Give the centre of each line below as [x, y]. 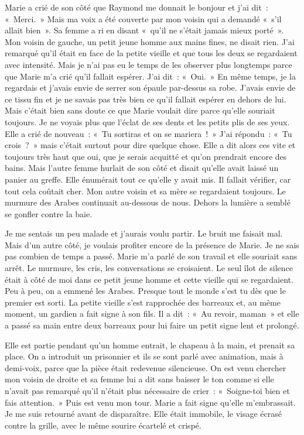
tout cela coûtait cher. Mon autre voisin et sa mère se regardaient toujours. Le [145, 191]
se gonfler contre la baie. [49, 213]
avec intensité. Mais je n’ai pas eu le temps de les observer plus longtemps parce [148, 64]
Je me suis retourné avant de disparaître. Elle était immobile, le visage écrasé [144, 414]
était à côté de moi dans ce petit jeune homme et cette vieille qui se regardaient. [149, 279]
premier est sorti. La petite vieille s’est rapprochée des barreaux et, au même [143, 302]
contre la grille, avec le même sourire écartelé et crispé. [103, 425]
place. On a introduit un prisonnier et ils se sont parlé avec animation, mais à [144, 356]
